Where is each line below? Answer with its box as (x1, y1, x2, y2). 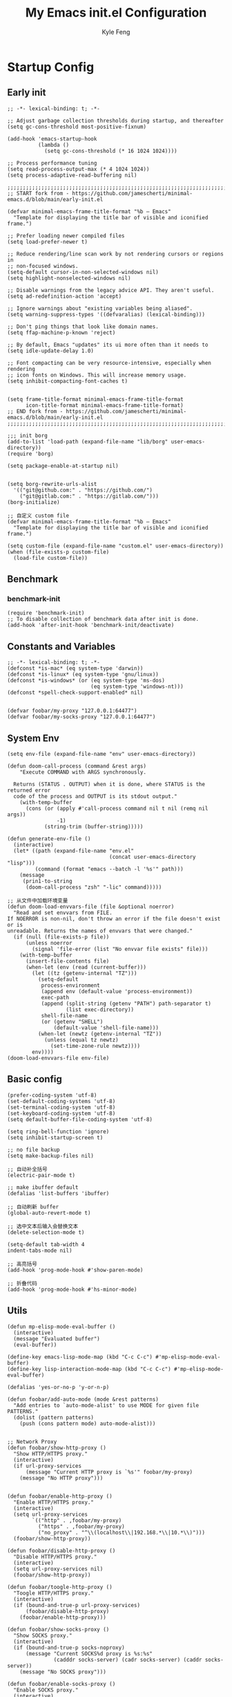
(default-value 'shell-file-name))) (53, 1024, 159, 1032)
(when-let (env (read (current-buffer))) (25, 964, 147, 971)
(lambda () (37, 141, 70, 148)
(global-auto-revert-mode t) (7, 1209, 91, 1216)
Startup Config (7, 59, 95, 75)
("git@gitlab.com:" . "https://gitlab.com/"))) (19, 493, 159, 500)
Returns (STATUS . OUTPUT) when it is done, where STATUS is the (13, 781, 206, 788)
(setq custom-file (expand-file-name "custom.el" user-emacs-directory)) (7, 542, 224, 550)
